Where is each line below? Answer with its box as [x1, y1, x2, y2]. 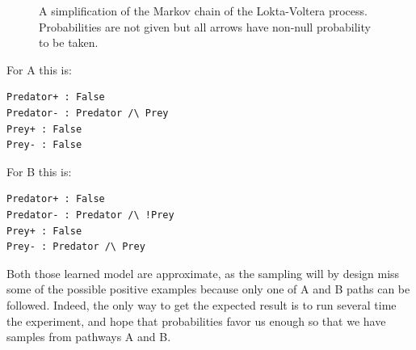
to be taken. [39, 34, 99, 51]
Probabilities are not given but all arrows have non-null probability [39, 18, 371, 35]
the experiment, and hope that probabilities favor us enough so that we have [6, 312, 386, 329]
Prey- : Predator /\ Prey [6, 241, 145, 253]
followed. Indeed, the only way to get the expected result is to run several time [6, 296, 397, 313]
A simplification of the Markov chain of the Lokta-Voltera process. [39, 2, 368, 19]
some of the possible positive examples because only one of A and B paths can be [6, 280, 410, 297]
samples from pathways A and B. [6, 328, 171, 345]
